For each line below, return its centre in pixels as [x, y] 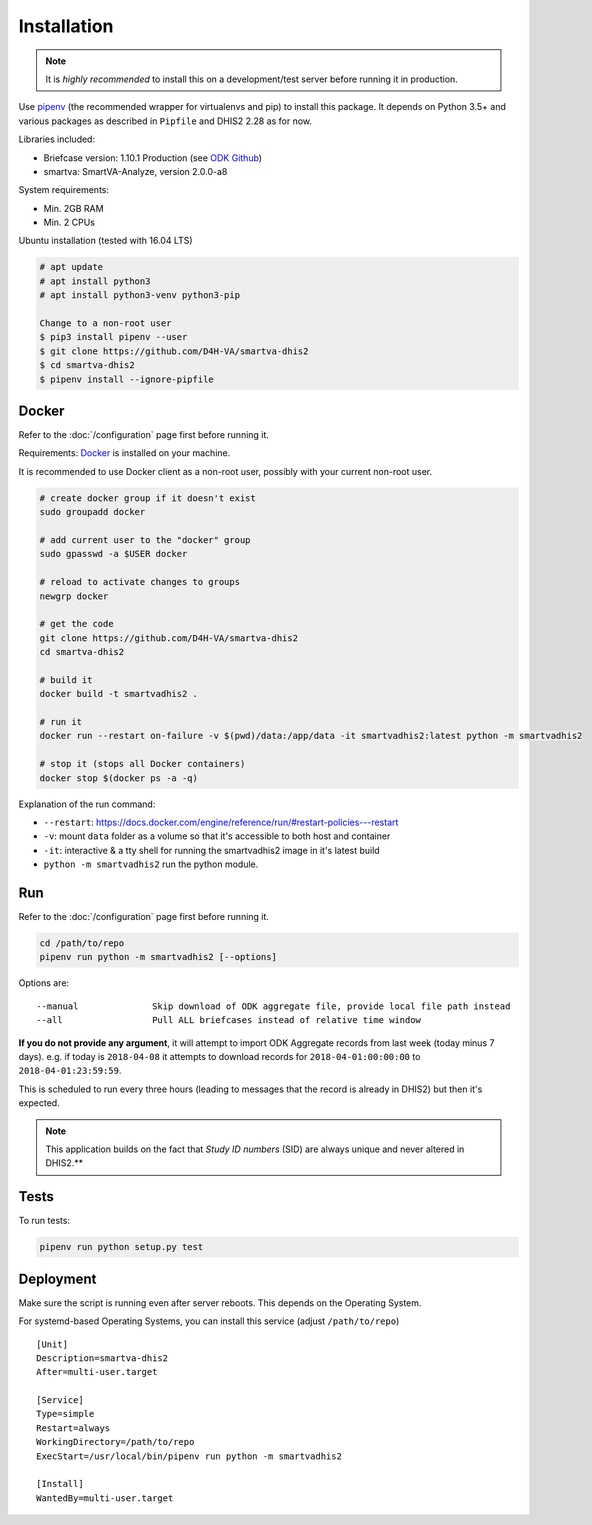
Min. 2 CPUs [69, 222]
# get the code [76, 624]
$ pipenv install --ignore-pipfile [126, 379]
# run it [61, 722]
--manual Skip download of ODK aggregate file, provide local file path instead [273, 1006]
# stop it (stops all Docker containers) [142, 764]
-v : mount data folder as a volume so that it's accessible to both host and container [217, 836]
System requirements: [64, 190]
